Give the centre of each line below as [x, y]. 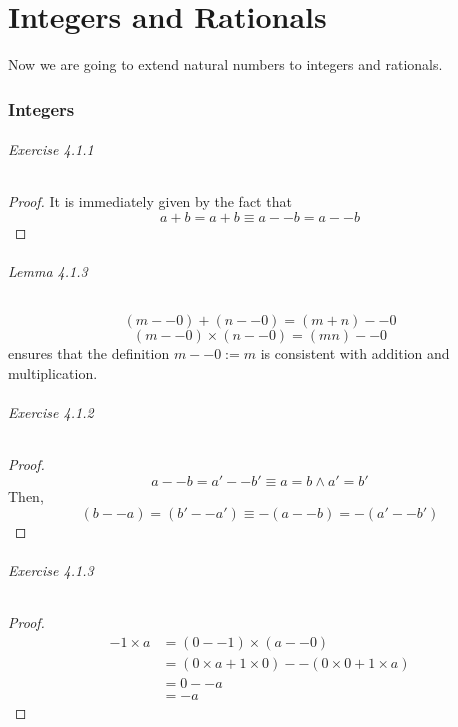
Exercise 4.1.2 [51, 412]
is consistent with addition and [355, 353]
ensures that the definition [89, 353]
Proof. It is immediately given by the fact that [150, 201]
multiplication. [53, 372]
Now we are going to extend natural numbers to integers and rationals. [225, 64]
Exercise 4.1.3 [51, 569]
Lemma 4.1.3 [48, 271]
